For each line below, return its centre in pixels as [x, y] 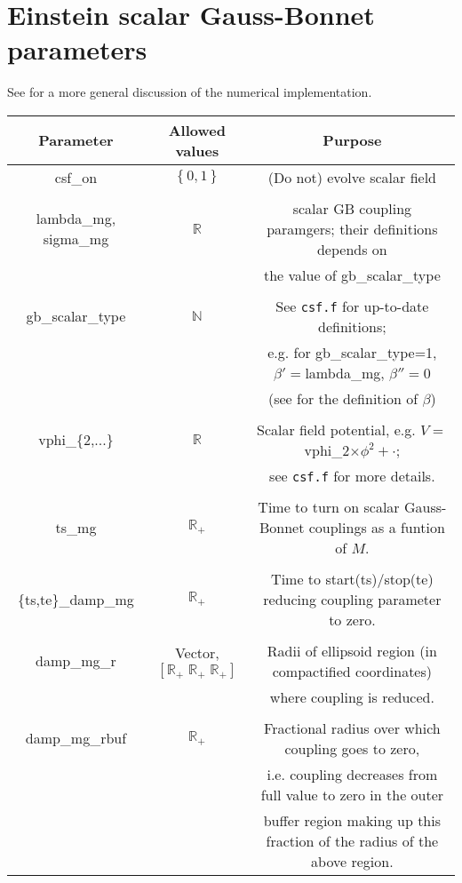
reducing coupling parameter [352, 599]
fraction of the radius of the [352, 840]
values [197, 150]
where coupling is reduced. [352, 696]
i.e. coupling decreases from [352, 774]
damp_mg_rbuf [76, 738]
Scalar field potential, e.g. [336, 429]
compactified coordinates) [352, 671]
